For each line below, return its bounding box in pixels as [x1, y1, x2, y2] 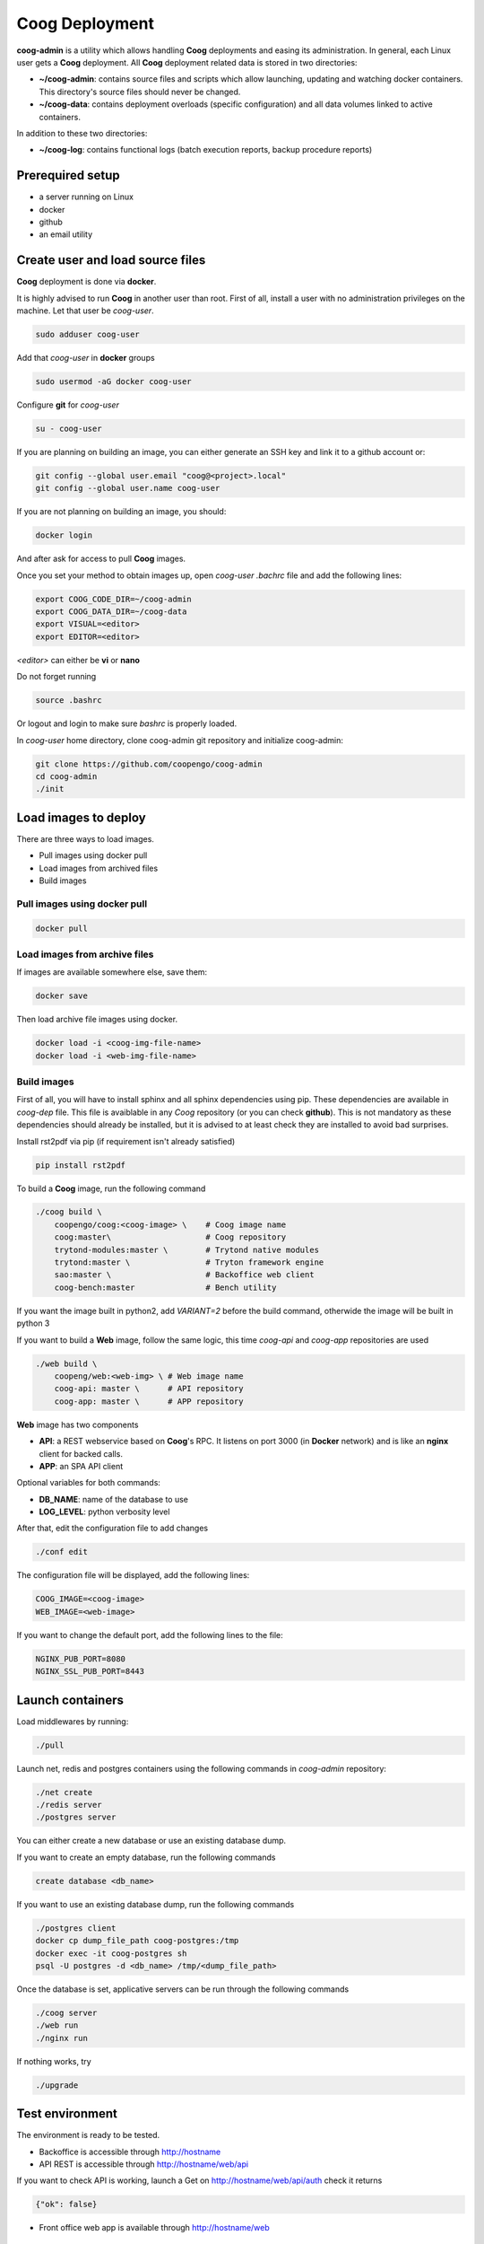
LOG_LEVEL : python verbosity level [39, 1506, 170, 1517]
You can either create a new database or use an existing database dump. [16, 1836, 287, 1846]
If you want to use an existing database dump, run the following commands [16, 1898, 295, 1909]
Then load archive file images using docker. [16, 1014, 178, 1025]
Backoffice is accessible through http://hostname [39, 2146, 221, 2157]
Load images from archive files [16, 948, 154, 960]
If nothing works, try [16, 2056, 91, 2066]
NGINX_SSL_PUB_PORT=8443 [35, 1666, 145, 1677]
